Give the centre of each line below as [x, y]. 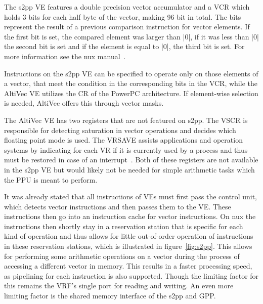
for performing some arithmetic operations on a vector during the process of [122, 256]
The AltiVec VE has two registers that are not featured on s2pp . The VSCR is [126, 120]
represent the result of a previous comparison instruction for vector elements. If [127, 27]
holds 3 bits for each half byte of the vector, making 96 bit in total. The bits [123, 16]
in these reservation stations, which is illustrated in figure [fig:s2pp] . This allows [128, 246]
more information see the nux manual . [65, 56]
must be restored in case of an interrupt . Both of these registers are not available [131, 160]
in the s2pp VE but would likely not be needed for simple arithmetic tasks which [129, 169]
